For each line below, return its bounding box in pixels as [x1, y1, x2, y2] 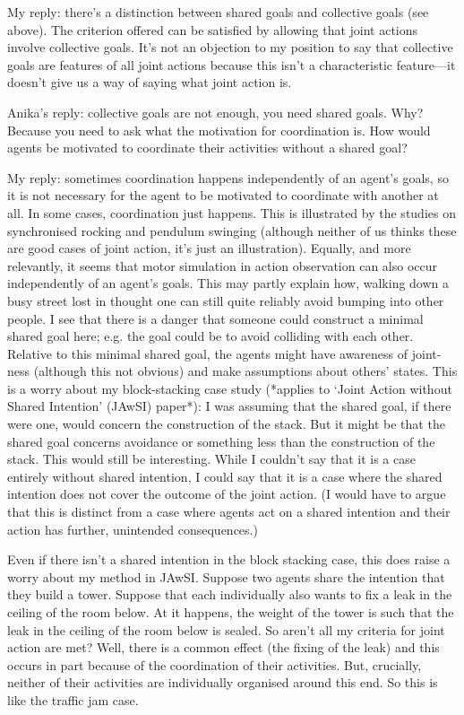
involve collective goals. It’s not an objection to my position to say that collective [7, 38, 453, 57]
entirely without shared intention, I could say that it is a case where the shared [7, 466, 443, 485]
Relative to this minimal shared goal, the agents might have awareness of [7, 344, 408, 362]
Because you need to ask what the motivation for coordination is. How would [7, 120, 431, 139]
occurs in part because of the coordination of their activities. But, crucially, [7, 655, 422, 674]
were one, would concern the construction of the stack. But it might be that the [7, 414, 445, 433]
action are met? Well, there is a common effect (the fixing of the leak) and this [7, 638, 440, 657]
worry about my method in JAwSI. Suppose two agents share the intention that [7, 567, 445, 586]
